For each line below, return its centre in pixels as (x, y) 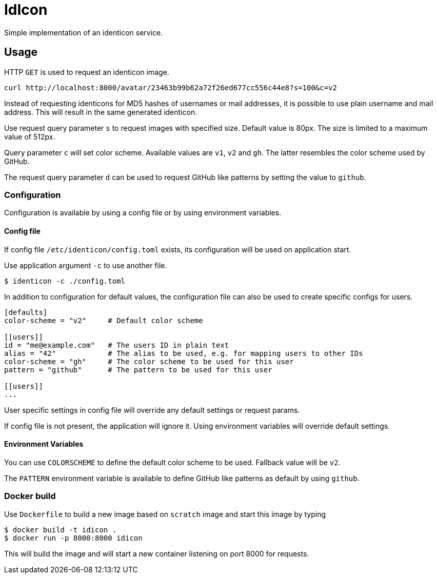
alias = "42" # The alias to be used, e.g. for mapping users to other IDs (184, 353)
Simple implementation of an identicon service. (84, 32)
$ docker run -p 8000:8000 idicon (73, 538)
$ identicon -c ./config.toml (65, 281)
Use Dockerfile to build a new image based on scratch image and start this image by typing (165, 514)
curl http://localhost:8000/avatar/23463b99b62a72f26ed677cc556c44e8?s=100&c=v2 (171, 87)
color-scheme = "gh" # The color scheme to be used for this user (149, 361)
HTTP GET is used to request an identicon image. (87, 72)
